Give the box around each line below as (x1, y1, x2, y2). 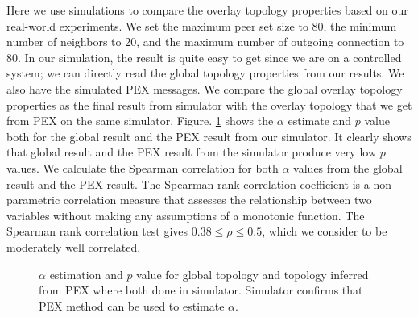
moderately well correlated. (6, 238, 141, 255)
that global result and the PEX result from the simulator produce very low (6, 144, 376, 161)
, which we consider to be (262, 223, 387, 240)
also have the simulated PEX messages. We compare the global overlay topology (6, 80, 403, 97)
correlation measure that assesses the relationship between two (63, 191, 372, 208)
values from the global (293, 159, 403, 176)
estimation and (49, 265, 123, 282)
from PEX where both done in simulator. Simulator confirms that (39, 282, 363, 298)
